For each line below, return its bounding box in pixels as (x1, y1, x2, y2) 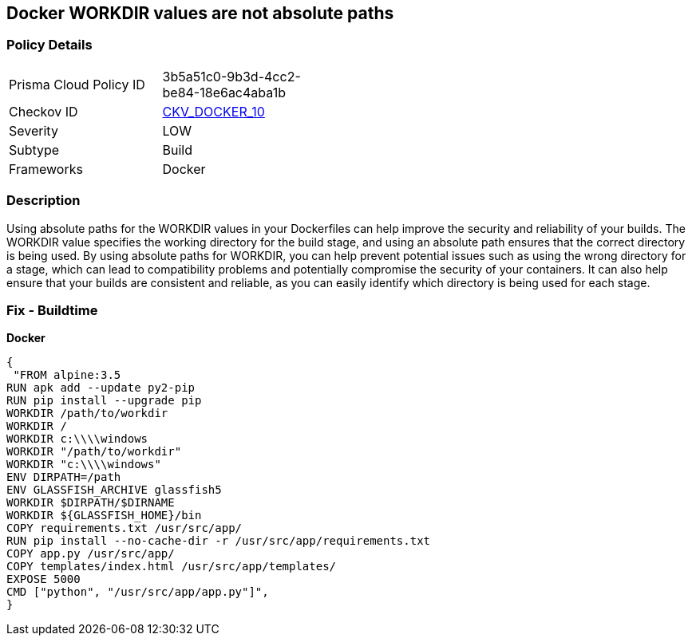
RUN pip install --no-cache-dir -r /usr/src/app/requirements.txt (6, 534, 431, 548)
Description (6, 192, 81, 209)
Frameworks (9, 160, 83, 177)
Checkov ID (9, 103, 78, 120)
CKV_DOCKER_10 (162, 103, 265, 120)
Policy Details (6, 37, 93, 53)
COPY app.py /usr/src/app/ (6, 547, 175, 561)
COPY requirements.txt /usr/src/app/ (6, 522, 243, 535)
